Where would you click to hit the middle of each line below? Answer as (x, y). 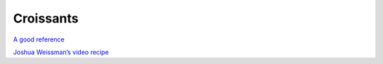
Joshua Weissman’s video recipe (61, 52)
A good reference (39, 39)
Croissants (46, 18)
